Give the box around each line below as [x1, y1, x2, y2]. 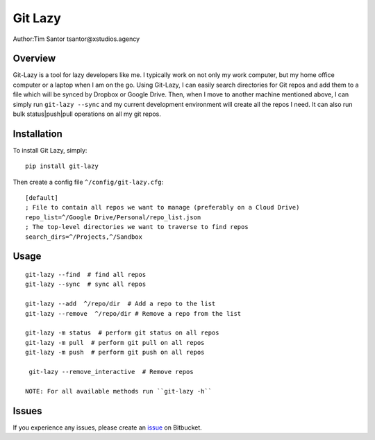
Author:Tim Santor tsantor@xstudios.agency [12, 35, 140, 43]
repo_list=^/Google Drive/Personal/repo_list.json [25, 213, 201, 221]
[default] [25, 194, 58, 202]
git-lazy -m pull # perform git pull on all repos [25, 339, 205, 346]
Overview [12, 53, 56, 65]
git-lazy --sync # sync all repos [25, 280, 147, 288]
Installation [12, 128, 62, 139]
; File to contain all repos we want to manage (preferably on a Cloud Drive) [25, 203, 300, 212]
